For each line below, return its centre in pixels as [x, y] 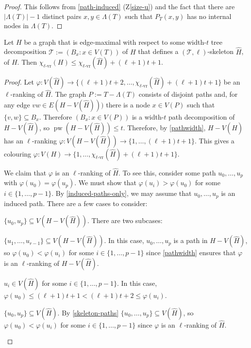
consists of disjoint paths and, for [188, 94]
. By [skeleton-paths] [88, 312]
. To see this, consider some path [167, 172]
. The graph [68, 94]
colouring [18, 153]
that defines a [158, 51]
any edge [17, 104]
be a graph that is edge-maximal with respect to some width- [115, 42]
